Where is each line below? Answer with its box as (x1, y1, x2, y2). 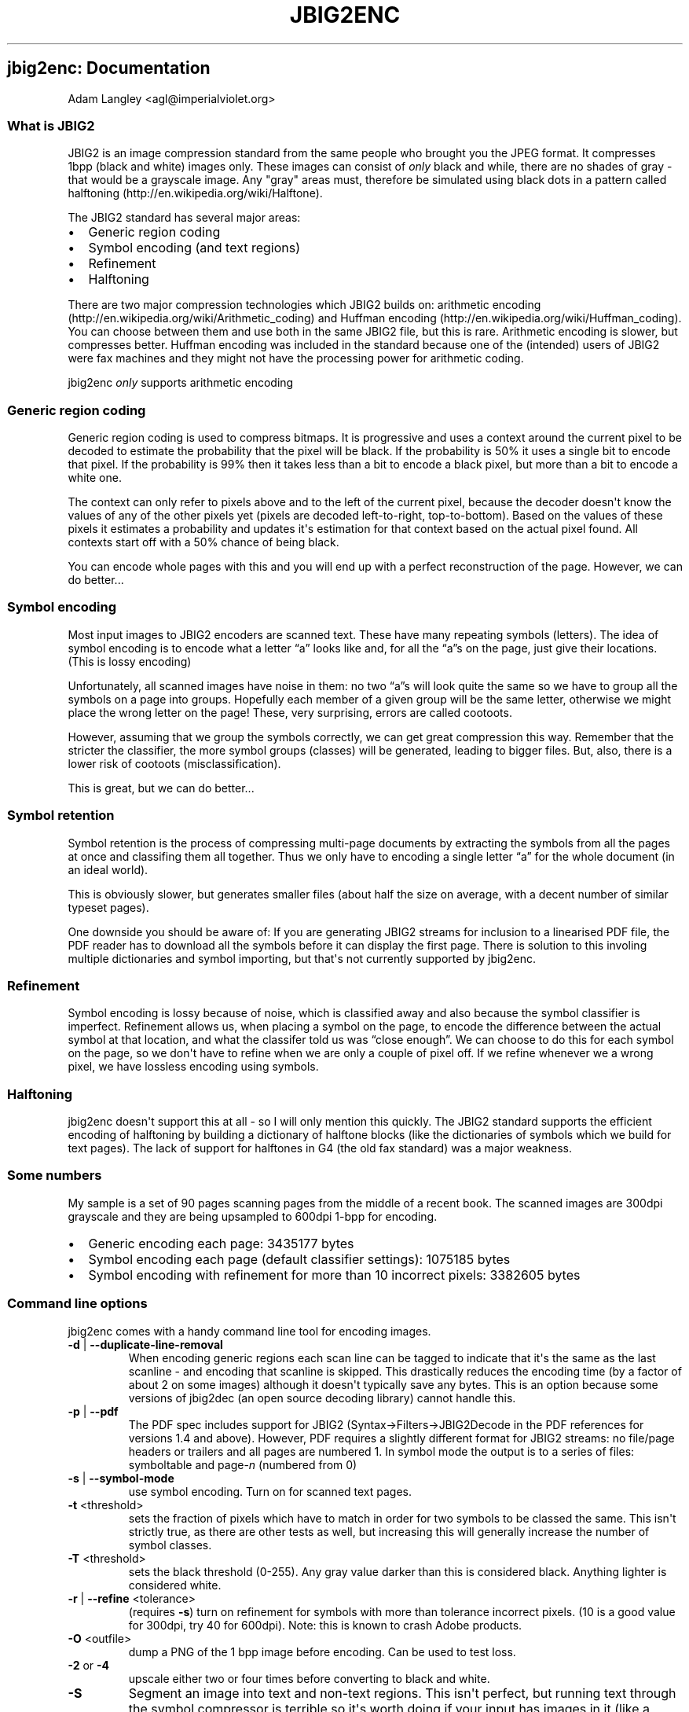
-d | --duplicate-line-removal (68, 1337, 223, 1351)
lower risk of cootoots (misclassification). (68, 756, 281, 770)
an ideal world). (68, 862, 148, 876)
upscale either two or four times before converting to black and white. (128, 1671, 490, 1685)
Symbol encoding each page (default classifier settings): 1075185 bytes (88, 1251, 511, 1267)
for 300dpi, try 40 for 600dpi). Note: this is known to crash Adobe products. (128, 1618, 522, 1632)
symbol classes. (128, 1537, 212, 1552)
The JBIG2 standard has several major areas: (68, 211, 301, 225)
